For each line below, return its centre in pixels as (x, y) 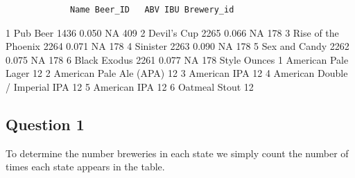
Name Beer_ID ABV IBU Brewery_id (152, 10)
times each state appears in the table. (85, 167)
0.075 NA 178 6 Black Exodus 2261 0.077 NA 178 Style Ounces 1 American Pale (177, 59)
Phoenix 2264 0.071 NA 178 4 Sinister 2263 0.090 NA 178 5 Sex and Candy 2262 (177, 46)
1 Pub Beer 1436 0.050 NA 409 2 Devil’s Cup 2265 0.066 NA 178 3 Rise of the (172, 32)
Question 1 (45, 124)
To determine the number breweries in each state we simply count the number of (177, 153)
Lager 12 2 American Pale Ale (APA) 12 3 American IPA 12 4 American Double (177, 73)
